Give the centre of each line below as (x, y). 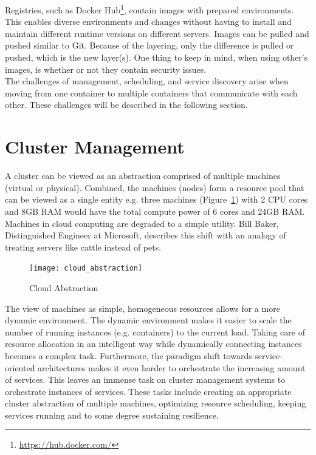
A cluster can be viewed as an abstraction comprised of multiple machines (143, 176)
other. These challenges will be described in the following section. (126, 105)
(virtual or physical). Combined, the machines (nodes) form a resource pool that (155, 187)
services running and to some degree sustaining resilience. (112, 415)
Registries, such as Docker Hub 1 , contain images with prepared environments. (149, 9)
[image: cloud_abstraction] (86, 268)
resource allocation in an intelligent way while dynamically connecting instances (153, 344)
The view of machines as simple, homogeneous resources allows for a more (143, 308)
